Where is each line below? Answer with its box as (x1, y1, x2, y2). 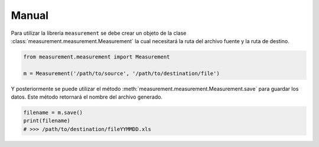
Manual (11, 9, 49, 22)
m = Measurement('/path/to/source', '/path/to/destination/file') (23, 70, 220, 77)
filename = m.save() (23, 109, 83, 116)
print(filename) (23, 117, 71, 124)
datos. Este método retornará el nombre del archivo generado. (11, 93, 162, 100)
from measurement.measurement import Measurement (23, 53, 170, 60)
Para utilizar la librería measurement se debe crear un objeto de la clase (11, 30, 187, 37)
